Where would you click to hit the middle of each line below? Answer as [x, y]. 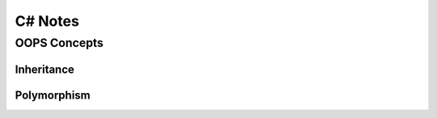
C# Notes [47, 21]
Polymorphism [53, 95]
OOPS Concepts [59, 43]
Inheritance [45, 69]
